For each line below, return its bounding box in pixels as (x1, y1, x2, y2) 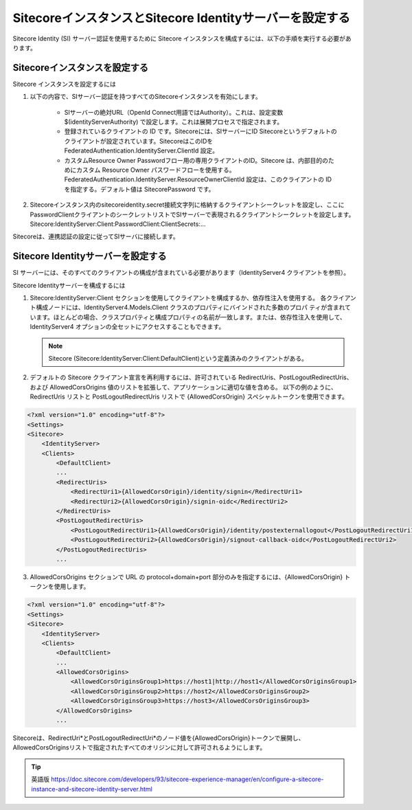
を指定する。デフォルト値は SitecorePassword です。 (64, 185, 215, 193)
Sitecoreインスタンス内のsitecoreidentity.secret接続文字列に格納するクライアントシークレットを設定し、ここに (30, 201, 345, 209)
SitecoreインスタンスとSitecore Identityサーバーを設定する (12, 10, 350, 25)
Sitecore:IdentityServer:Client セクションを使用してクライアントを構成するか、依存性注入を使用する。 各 (30, 294, 327, 302)
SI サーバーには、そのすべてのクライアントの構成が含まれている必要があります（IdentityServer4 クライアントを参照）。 (12, 269, 350, 277)
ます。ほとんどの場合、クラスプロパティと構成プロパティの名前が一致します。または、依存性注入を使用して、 (35, 313, 346, 321)
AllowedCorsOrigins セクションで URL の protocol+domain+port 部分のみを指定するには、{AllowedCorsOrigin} (30, 572, 343, 581)
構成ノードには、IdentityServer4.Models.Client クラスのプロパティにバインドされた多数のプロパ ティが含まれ (35, 303, 345, 312)
